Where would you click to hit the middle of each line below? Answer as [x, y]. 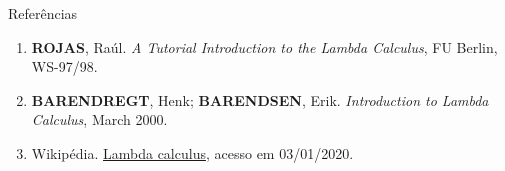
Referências [43, 13]
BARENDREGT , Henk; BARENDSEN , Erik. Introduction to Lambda [260, 99]
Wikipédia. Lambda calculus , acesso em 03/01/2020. [192, 152]
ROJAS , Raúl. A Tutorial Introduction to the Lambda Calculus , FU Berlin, [264, 46]
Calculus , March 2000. [99, 119]
